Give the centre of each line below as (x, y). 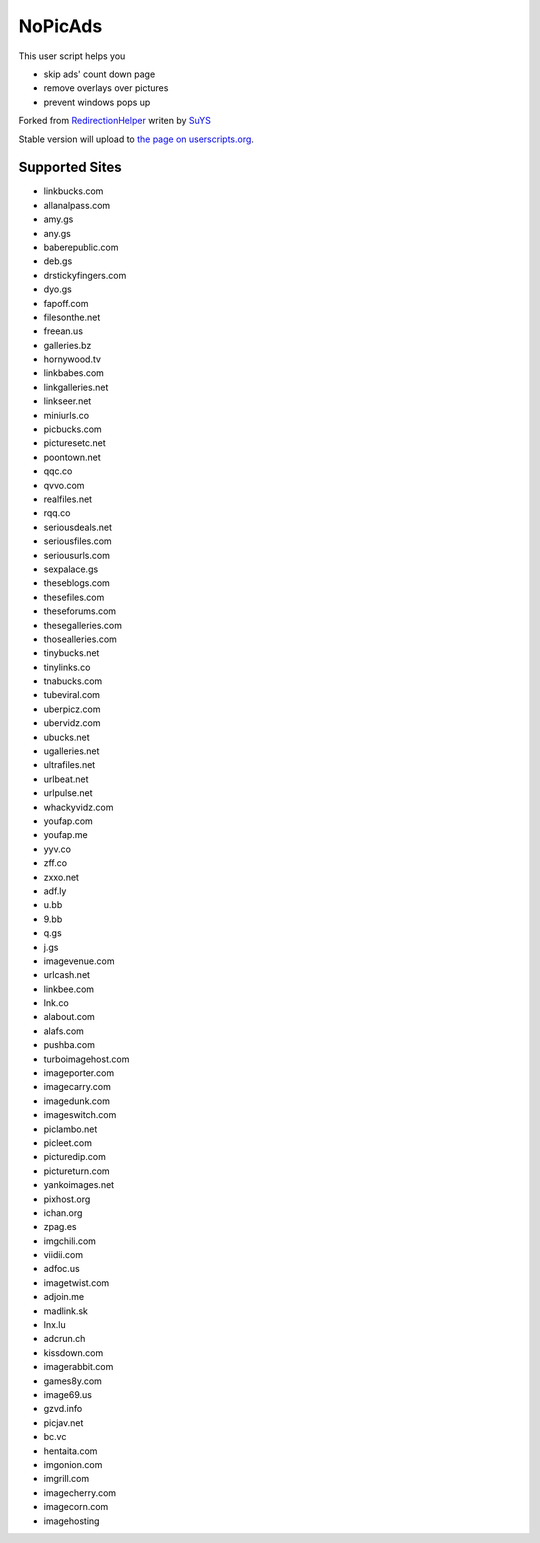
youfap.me (66, 835)
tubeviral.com (71, 695)
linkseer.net (67, 401)
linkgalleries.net (76, 387)
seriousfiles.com (77, 541)
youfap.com (68, 821)
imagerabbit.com (78, 1367)
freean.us (63, 331)
